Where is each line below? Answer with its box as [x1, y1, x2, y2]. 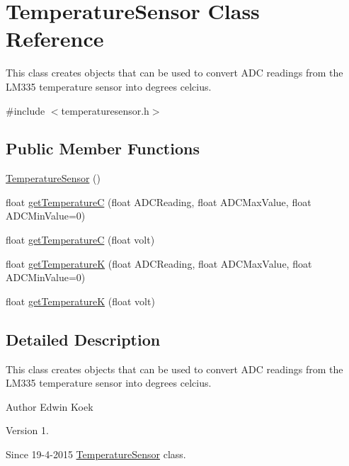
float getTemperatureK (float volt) [6, 293, 155, 308]
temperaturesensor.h [61, 103, 149, 118]
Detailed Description [6, 328, 161, 350]
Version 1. [6, 423, 49, 438]
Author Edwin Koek [6, 399, 93, 414]
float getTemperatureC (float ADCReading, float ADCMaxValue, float [6, 194, 311, 209]
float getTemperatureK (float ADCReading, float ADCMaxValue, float [6, 256, 312, 271]
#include [6, 103, 45, 118]
